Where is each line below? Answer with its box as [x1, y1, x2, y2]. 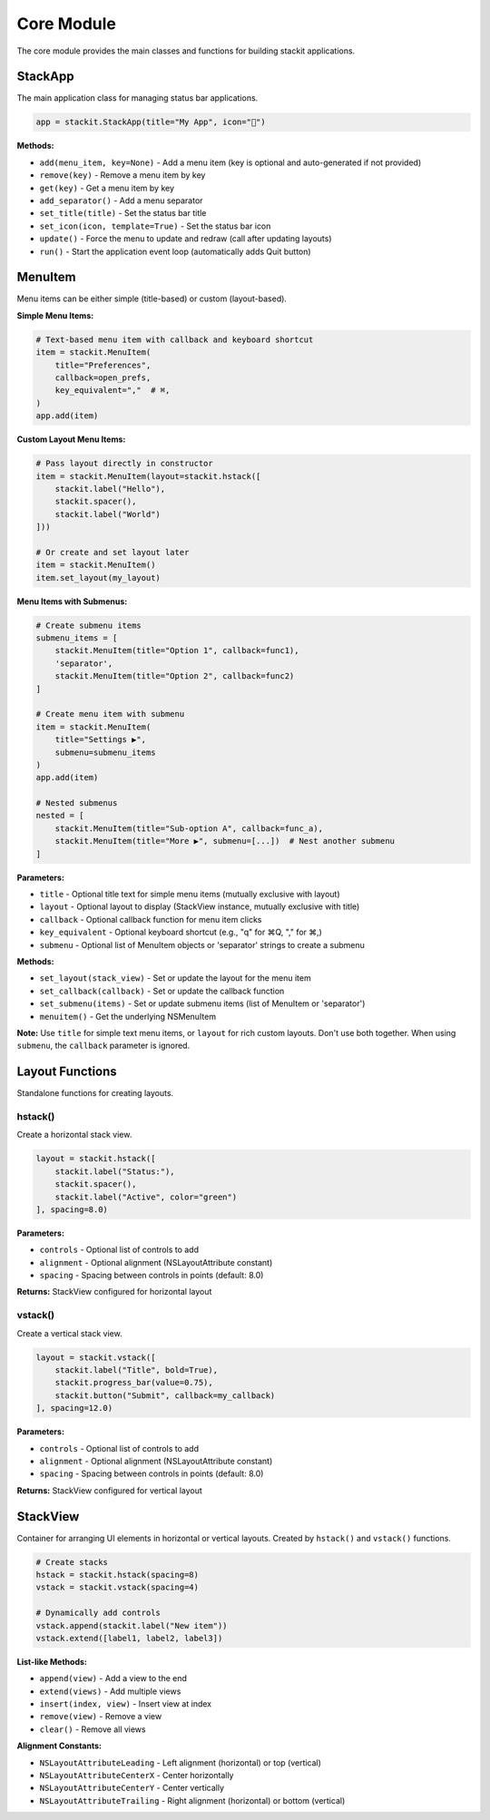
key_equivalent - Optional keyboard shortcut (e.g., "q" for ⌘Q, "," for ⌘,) [39, 926, 322, 938]
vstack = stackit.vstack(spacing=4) [35, 1582, 200, 1592]
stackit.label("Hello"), [54, 484, 166, 494]
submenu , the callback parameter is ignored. [16, 1040, 191, 1052]
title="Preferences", [54, 359, 152, 370]
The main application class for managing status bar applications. [16, 93, 259, 103]
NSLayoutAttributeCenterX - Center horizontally [39, 1770, 234, 1781]
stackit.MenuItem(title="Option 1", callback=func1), [54, 645, 299, 656]
